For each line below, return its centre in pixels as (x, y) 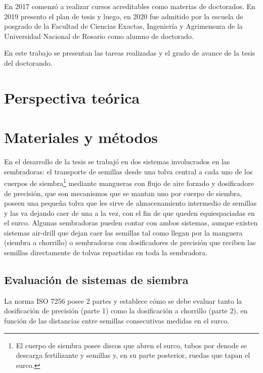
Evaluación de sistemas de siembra (96, 280)
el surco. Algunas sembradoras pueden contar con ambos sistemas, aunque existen (131, 223)
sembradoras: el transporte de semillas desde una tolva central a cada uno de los (128, 171)
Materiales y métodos (81, 137)
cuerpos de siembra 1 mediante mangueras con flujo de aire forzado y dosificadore (129, 182)
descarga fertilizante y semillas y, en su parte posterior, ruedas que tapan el (133, 355)
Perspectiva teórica (72, 97)
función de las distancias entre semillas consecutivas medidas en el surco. (117, 321)
